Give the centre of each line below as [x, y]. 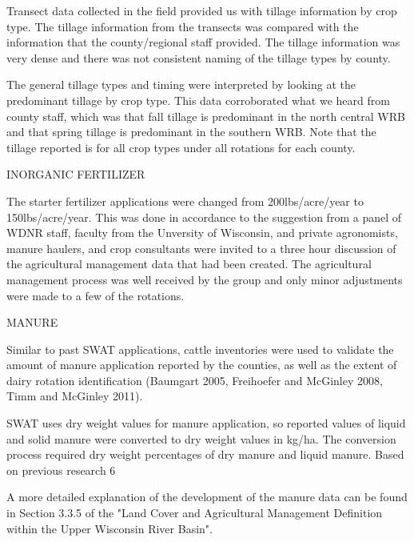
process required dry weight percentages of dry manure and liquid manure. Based [205, 454]
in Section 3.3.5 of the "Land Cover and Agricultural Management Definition [195, 513]
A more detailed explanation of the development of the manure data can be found [207, 497]
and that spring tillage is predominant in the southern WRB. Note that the [191, 132]
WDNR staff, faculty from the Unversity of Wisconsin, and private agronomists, [202, 233]
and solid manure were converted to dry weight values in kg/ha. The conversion [201, 438]
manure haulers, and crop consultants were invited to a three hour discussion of [201, 248]
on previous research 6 [61, 470]
